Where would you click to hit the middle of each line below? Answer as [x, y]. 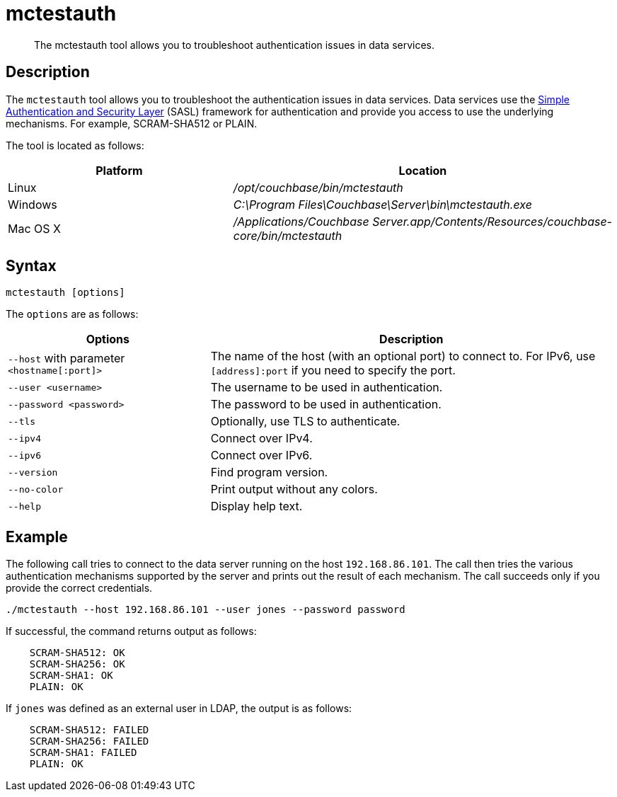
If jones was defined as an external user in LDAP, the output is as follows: [179, 709]
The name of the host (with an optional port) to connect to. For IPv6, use [403, 356]
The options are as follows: [72, 314]
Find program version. [269, 472]
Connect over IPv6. [261, 455]
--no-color [36, 489]
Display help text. [256, 506]
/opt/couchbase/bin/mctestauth [318, 187]
